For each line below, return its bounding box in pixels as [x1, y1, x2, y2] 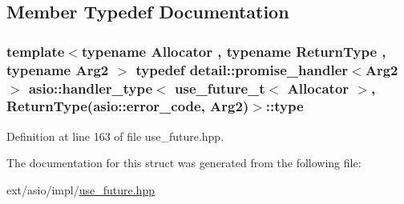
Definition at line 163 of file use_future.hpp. [6, 127, 224, 144]
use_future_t [175, 78, 265, 98]
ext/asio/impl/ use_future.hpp [6, 181, 155, 198]
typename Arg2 [6, 59, 109, 79]
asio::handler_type [28, 78, 153, 98]
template [6, 41, 65, 61]
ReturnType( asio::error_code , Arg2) [6, 96, 249, 116]
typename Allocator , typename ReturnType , [81, 41, 386, 61]
